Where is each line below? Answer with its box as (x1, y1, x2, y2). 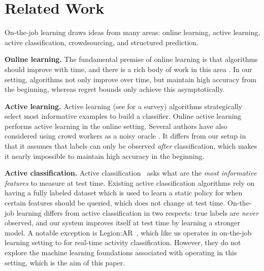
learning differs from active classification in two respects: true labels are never (16, 207, 259, 218)
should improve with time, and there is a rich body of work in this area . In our (5, 63, 252, 74)
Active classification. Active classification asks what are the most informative (5, 167, 257, 178)
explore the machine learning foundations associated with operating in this (5, 247, 237, 257)
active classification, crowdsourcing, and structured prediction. (5, 37, 199, 47)
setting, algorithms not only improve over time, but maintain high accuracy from (5, 74, 256, 84)
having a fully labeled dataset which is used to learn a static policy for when (5, 187, 243, 198)
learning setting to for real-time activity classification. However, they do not (5, 237, 241, 248)
